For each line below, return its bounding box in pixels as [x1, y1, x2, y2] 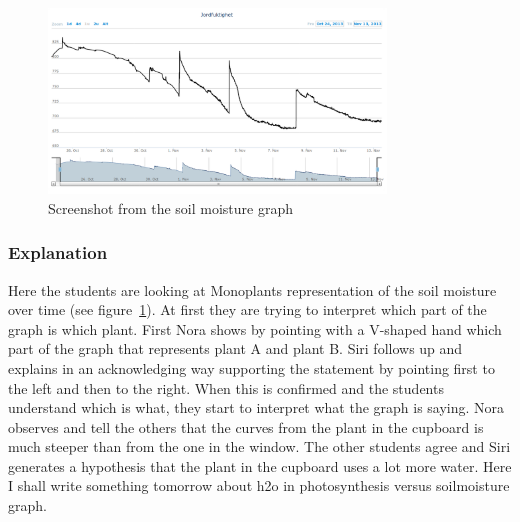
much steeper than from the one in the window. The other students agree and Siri [8, 436, 511, 457]
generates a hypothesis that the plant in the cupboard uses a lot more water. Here [8, 455, 512, 476]
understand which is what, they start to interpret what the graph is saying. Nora [8, 397, 505, 418]
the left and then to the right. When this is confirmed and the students [8, 377, 444, 398]
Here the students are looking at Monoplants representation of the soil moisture [8, 279, 497, 300]
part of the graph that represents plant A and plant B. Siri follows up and [8, 338, 463, 359]
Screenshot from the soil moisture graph [48, 197, 293, 218]
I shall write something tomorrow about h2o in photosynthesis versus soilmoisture [8, 475, 510, 496]
